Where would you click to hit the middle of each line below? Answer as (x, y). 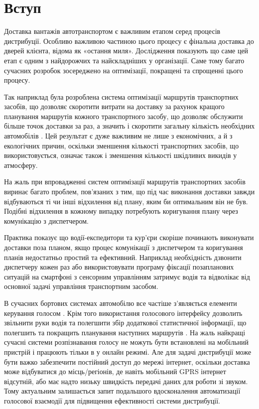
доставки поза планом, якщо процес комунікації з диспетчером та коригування (124, 247)
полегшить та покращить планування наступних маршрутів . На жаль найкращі (125, 332)
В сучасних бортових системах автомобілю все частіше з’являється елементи (121, 303)
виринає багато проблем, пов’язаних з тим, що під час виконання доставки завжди (129, 192)
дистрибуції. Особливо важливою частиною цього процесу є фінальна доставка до (129, 41)
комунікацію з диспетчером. (46, 220)
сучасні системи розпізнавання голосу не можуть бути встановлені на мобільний (126, 342)
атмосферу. (21, 165)
